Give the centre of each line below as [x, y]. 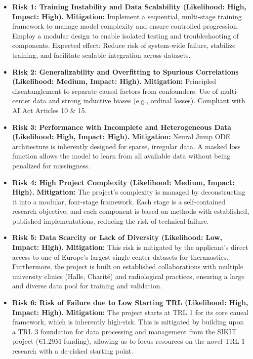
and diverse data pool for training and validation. [87, 286]
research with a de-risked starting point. [73, 351]
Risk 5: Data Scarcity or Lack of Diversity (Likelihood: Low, [117, 237]
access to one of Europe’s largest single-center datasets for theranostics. [120, 257]
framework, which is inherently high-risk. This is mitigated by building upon [128, 322]
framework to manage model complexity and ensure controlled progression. [126, 26]
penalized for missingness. [51, 165]
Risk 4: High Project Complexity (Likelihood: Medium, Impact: [123, 182]
